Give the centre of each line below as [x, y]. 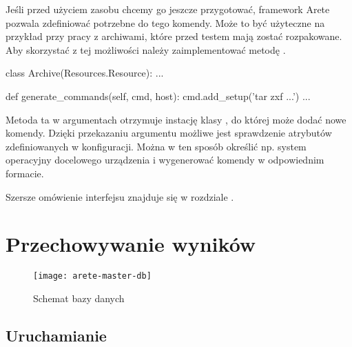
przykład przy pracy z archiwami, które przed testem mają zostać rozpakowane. [174, 36]
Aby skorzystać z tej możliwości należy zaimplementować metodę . [146, 49]
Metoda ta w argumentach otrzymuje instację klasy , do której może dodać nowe [176, 119]
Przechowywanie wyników [131, 244]
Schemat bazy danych [79, 298]
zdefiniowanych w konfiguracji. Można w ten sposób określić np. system [156, 146]
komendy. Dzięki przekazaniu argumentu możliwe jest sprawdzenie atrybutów [169, 133]
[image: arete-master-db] [92, 276]
